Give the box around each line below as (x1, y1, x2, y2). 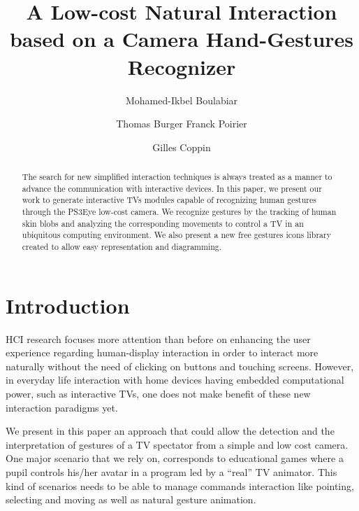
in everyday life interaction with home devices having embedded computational (6, 372, 344, 387)
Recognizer (127, 52, 236, 80)
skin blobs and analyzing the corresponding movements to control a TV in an (22, 217, 304, 229)
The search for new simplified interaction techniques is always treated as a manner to (22, 171, 332, 183)
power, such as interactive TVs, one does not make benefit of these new (6, 386, 311, 400)
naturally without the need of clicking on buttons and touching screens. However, (6, 358, 354, 373)
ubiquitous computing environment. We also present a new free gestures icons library (22, 229, 331, 241)
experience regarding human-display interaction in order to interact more (6, 345, 318, 360)
